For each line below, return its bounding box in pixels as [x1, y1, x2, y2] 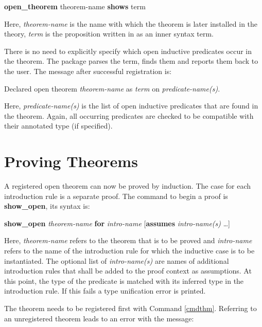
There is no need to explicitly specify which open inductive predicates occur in [4, 45, 252, 56]
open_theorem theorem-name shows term [4, 1, 146, 11]
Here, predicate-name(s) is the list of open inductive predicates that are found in [4, 100, 258, 111]
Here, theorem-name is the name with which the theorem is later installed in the [4, 18, 258, 29]
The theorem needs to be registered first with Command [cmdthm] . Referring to [4, 303, 257, 313]
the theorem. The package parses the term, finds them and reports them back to [4, 56, 258, 66]
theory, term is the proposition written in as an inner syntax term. [4, 28, 214, 39]
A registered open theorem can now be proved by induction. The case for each [4, 180, 251, 191]
